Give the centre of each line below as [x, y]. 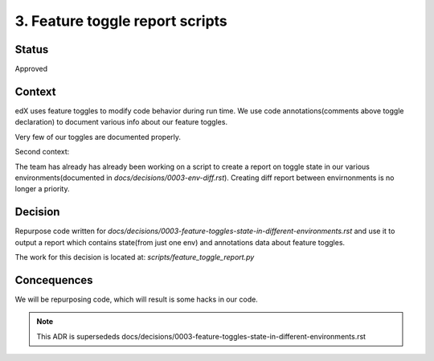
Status [32, 49]
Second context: [42, 152]
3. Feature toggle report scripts [121, 21]
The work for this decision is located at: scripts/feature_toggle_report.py [135, 257]
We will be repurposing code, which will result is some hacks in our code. [137, 299]
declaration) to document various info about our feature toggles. [121, 122]
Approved [31, 69]
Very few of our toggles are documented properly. [98, 137]
